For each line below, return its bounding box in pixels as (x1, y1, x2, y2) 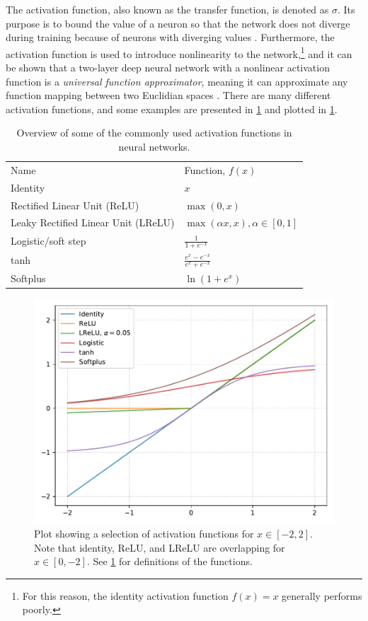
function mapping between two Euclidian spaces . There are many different (6, 88, 331, 103)
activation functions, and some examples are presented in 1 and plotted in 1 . (6, 101, 338, 116)
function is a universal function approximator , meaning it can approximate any (6, 74, 348, 88)
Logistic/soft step (11, 233, 86, 248)
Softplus (11, 271, 46, 286)
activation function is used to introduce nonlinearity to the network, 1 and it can (6, 44, 352, 61)
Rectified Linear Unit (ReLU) (11, 197, 139, 212)
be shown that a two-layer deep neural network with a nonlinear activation (6, 60, 330, 75)
